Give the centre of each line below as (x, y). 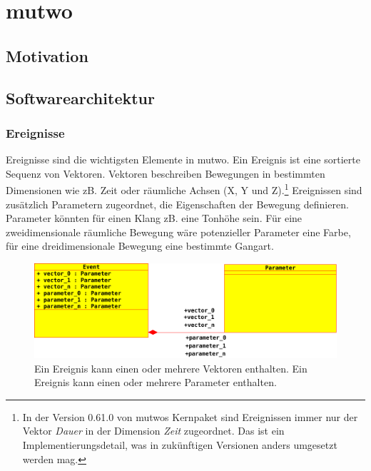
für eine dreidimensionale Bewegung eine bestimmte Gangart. (140, 246)
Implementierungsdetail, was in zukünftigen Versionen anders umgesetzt (180, 445)
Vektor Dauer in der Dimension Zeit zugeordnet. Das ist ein (153, 431)
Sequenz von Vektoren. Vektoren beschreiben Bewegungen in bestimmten (166, 173)
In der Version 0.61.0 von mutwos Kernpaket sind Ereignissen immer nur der (190, 416)
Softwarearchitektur (80, 97)
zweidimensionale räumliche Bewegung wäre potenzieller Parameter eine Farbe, (178, 232)
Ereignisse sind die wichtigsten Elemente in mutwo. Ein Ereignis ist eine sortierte (183, 159)
